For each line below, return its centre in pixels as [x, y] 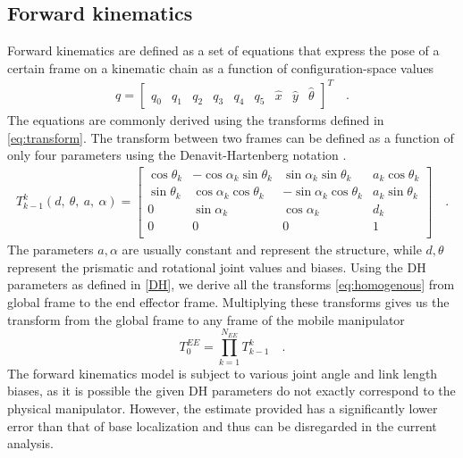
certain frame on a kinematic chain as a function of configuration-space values [221, 67]
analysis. [30, 443]
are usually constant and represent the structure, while [272, 250]
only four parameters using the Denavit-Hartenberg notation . [177, 155]
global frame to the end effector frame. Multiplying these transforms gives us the [228, 302]
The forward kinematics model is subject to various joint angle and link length [223, 373]
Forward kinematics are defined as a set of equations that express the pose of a [223, 50]
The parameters [51, 250]
